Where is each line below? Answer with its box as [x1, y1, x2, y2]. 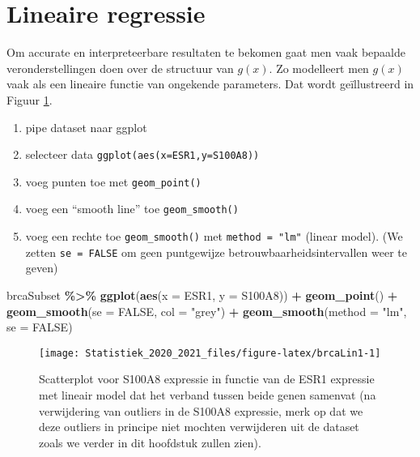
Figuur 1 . [6, 91, 53, 108]
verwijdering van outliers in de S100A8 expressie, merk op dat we [39, 402, 363, 419]
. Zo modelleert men [269, 59, 369, 76]
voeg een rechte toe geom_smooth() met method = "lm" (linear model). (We [25, 228, 403, 245]
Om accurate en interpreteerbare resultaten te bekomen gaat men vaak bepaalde [6, 44, 405, 61]
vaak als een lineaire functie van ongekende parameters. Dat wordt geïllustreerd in [6, 75, 414, 92]
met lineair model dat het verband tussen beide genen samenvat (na [39, 387, 376, 403]
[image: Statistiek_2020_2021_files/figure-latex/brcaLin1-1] [39, 347, 381, 359]
